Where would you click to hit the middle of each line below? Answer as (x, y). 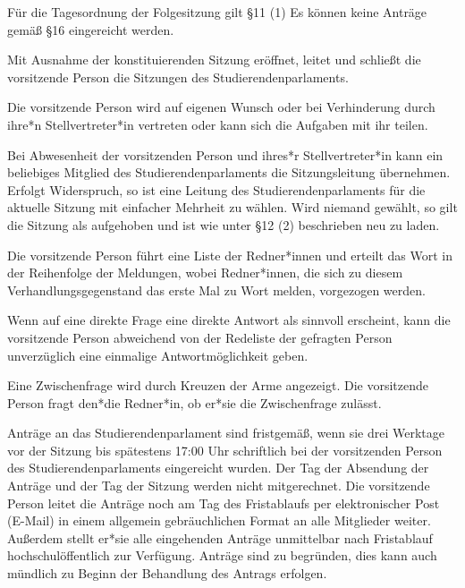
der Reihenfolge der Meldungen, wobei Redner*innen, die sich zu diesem (205, 273)
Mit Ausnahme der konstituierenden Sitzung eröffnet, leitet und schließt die (214, 60)
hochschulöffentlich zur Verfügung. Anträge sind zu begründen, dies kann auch (222, 555)
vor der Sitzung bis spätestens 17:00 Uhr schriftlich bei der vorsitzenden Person (225, 450)
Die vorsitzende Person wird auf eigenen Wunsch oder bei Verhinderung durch (221, 107)
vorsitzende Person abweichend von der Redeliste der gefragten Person (200, 337)
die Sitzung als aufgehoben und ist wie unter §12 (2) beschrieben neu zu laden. (224, 224)
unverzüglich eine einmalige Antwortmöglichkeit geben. (158, 355)
